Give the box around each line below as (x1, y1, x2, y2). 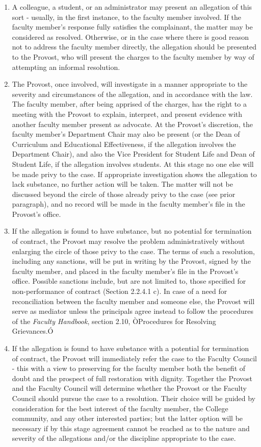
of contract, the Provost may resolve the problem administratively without (12, 236, 245, 246)
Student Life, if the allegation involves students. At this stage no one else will (12, 158, 254, 169)
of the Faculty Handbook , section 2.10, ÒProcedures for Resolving (12, 315, 216, 326)
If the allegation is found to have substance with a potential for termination (12, 343, 249, 353)
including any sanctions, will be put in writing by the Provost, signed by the (12, 256, 251, 266)
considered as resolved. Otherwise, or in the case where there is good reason (12, 31, 249, 42)
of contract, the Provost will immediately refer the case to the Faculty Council (12, 353, 257, 363)
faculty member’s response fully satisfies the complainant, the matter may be (12, 21, 253, 32)
